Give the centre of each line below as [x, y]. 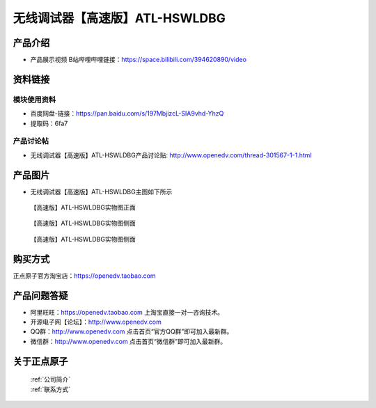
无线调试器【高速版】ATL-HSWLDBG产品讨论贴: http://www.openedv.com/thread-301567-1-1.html [171, 155]
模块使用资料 [34, 100]
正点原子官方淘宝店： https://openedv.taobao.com [84, 276]
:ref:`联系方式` [50, 389]
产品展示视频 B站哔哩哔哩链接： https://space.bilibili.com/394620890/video [139, 60]
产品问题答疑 [40, 296]
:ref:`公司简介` [50, 379]
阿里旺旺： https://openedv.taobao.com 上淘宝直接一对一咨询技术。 [127, 312]
